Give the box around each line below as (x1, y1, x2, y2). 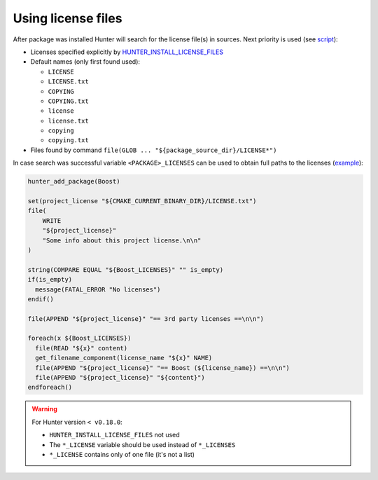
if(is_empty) (27, 275, 73, 284)
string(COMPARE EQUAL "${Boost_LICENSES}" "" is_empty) (27, 266, 224, 273)
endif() (27, 295, 54, 303)
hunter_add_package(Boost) (27, 177, 120, 186)
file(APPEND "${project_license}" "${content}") (35, 373, 206, 382)
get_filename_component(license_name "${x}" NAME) (35, 354, 213, 362)
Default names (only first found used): (30, 57, 140, 66)
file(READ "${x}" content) (35, 344, 128, 352)
